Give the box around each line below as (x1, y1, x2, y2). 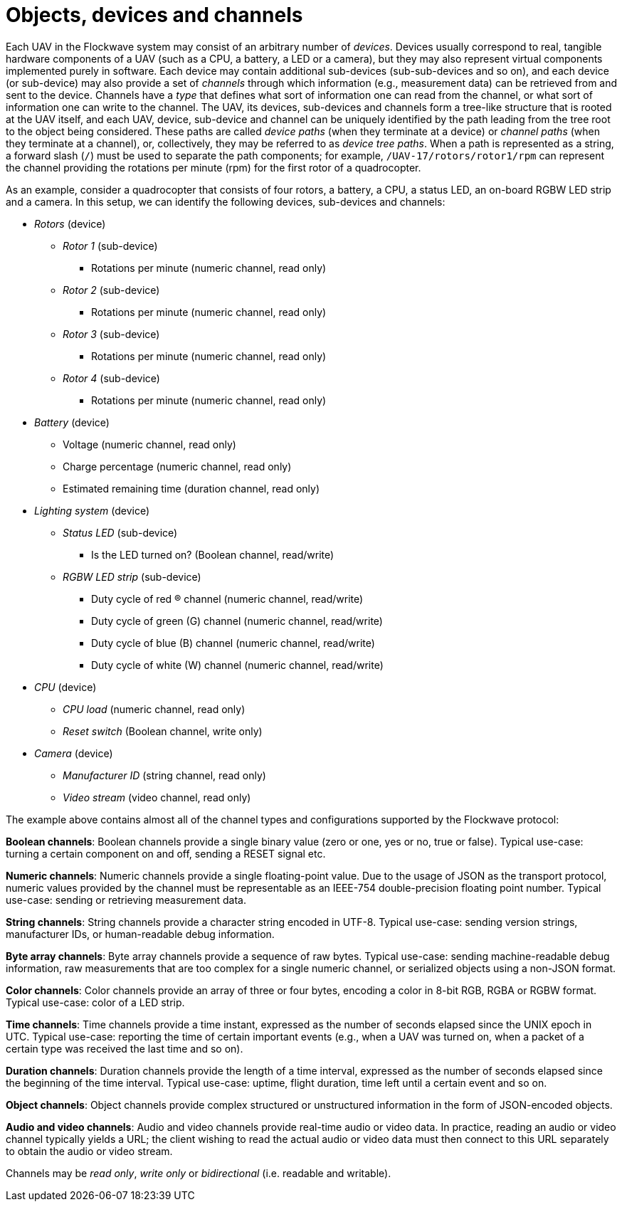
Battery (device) (34, 416, 110, 428)
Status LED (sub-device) (63, 526, 178, 539)
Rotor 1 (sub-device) (63, 239, 158, 252)
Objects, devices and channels (6, 3, 303, 27)
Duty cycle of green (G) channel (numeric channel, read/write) (91, 614, 383, 627)
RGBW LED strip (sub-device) (63, 570, 201, 583)
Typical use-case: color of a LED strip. (6, 996, 185, 1008)
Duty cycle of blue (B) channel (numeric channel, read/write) (91, 636, 375, 649)
